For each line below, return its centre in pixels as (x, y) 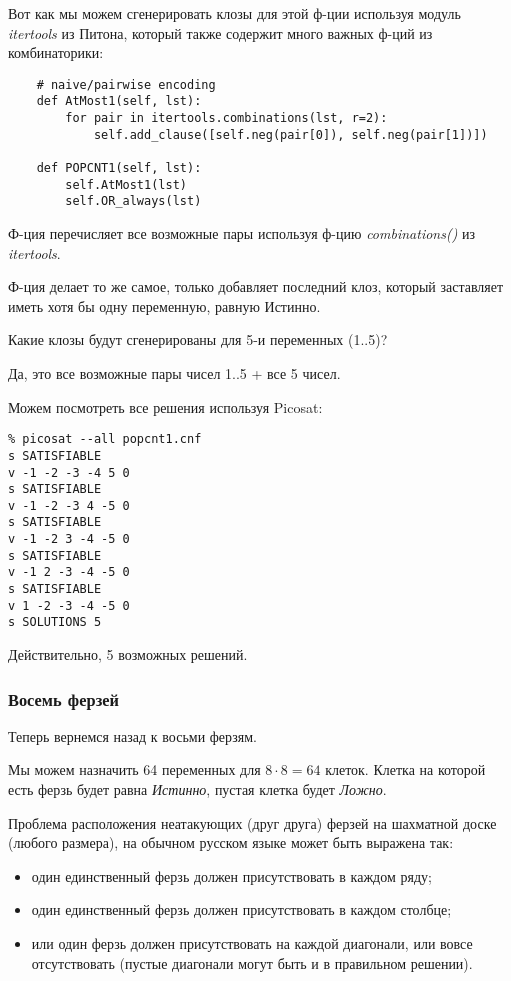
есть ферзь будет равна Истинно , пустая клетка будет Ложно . (197, 789)
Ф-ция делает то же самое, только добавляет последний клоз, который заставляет (256, 286)
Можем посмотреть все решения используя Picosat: (165, 406)
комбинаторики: (56, 52)
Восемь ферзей (64, 698)
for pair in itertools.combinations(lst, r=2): (226, 118)
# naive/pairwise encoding (126, 84)
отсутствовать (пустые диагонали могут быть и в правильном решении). (252, 962)
